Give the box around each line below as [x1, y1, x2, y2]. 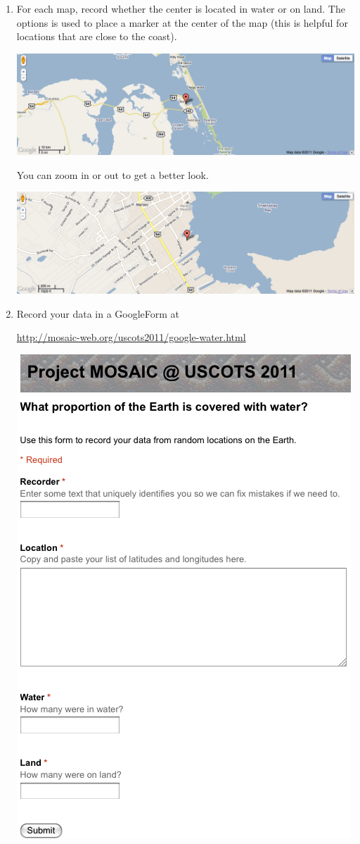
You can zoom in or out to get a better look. [16, 167, 209, 182]
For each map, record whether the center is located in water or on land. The [16, 1, 345, 15]
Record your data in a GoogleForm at [16, 306, 180, 321]
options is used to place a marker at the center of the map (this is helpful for [16, 15, 348, 30]
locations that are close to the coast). [16, 29, 177, 44]
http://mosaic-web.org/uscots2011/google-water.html [16, 330, 246, 345]
